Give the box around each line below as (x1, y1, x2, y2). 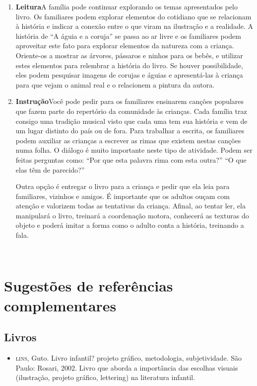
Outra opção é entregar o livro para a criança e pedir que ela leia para (15, 181, 230, 192)
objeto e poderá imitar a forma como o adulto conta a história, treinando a (15, 220, 244, 230)
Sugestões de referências (4, 276, 173, 296)
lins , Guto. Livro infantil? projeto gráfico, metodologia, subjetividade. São (15, 353, 242, 363)
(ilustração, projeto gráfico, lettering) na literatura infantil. (15, 372, 195, 383)
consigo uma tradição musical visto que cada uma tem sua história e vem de (15, 115, 248, 126)
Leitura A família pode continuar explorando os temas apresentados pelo (15, 1, 238, 11)
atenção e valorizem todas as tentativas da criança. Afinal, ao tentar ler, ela (15, 200, 246, 211)
